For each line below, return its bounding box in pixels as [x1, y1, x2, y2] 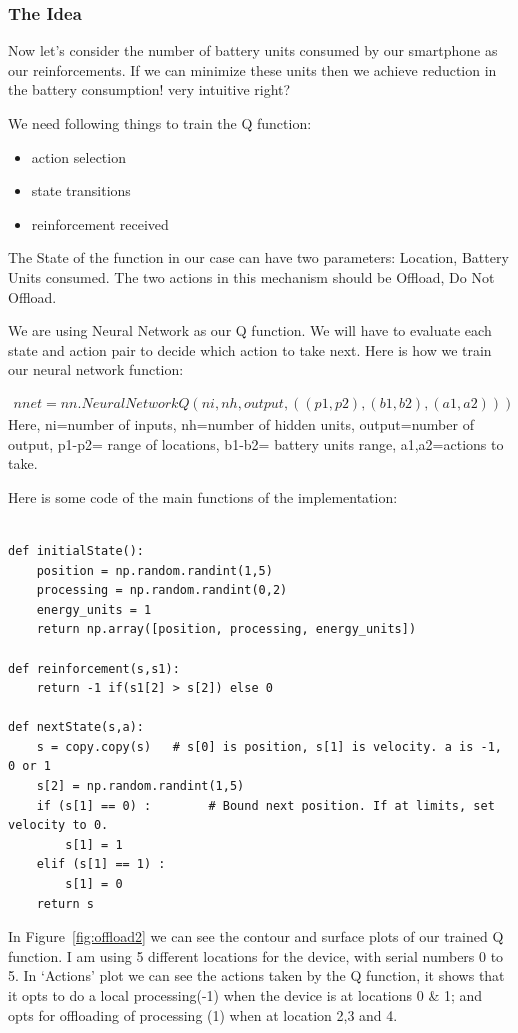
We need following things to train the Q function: [8, 113, 312, 133]
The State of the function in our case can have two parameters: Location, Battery [8, 247, 509, 268]
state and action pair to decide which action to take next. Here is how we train [8, 339, 492, 360]
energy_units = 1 [36, 602, 152, 617]
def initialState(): [8, 543, 145, 558]
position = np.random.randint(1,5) [36, 563, 273, 578]
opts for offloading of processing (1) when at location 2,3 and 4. [8, 1004, 398, 1025]
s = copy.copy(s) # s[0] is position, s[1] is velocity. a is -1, [36, 739, 502, 754]
